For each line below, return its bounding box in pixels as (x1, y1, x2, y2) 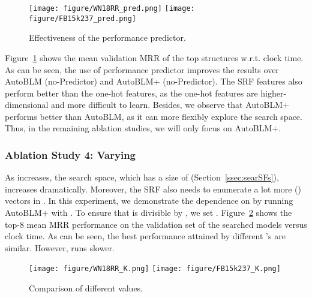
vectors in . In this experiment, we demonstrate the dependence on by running (5, 194, 293, 207)
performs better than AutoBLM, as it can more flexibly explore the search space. (5, 110, 302, 122)
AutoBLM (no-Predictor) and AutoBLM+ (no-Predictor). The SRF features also (5, 75, 302, 88)
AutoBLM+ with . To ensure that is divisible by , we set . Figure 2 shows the (5, 206, 292, 219)
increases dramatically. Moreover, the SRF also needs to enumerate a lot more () (5, 182, 301, 195)
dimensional (5, 98, 49, 111)
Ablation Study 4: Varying (5, 147, 136, 162)
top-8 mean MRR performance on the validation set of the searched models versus (5, 218, 307, 230)
